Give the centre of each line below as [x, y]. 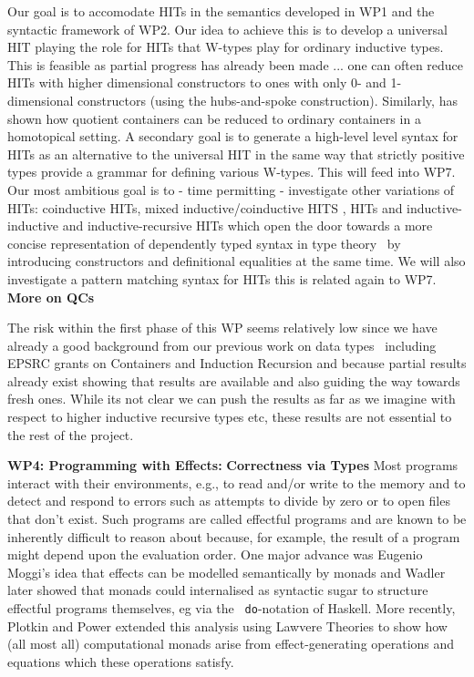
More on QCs [51, 297]
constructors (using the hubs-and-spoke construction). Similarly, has [268, 100]
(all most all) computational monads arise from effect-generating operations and [231, 644]
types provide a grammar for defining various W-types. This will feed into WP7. [232, 172]
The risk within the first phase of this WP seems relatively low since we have [222, 328]
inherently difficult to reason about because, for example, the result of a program [234, 536]
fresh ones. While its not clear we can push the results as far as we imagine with [232, 399]
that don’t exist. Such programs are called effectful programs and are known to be [237, 519]
